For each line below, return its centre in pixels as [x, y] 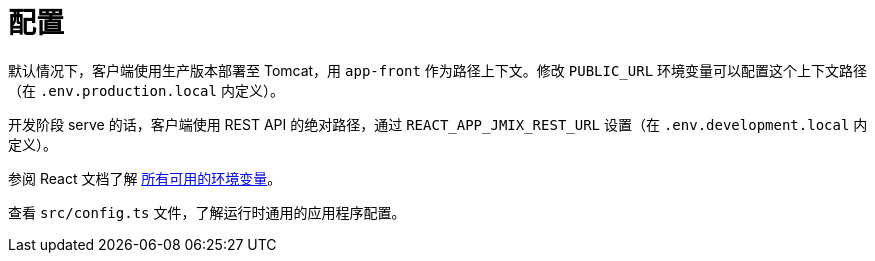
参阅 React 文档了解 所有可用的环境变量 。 [145, 178]
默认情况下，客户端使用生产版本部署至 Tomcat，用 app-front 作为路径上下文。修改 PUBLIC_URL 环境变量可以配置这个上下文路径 [438, 70]
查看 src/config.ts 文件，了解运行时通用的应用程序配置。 [207, 212]
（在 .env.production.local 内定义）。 [146, 90]
